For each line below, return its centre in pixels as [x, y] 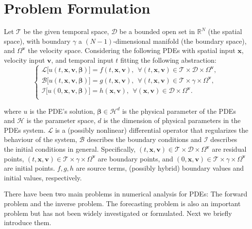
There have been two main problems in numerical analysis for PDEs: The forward [126, 194]
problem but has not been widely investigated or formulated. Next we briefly [118, 213]
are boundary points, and [135, 158]
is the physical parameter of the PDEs [179, 111]
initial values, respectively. [43, 177]
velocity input [25, 60]
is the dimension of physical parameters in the [172, 120]
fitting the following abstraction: [168, 60]
